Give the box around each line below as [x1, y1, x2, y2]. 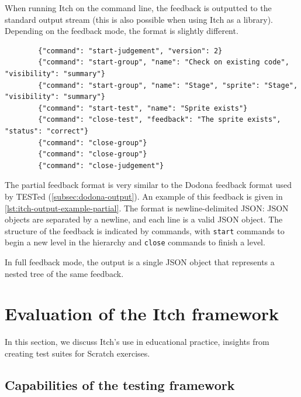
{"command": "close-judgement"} [38, 161, 164, 170]
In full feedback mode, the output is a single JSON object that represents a [5, 256, 275, 268]
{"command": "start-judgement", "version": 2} [38, 46, 223, 55]
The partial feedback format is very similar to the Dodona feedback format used [5, 179, 292, 191]
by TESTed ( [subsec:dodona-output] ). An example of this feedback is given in [5, 190, 283, 202]
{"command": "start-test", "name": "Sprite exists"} [38, 104, 248, 112]
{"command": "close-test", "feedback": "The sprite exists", [38, 115, 281, 124]
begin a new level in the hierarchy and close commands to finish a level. [5, 236, 265, 248]
